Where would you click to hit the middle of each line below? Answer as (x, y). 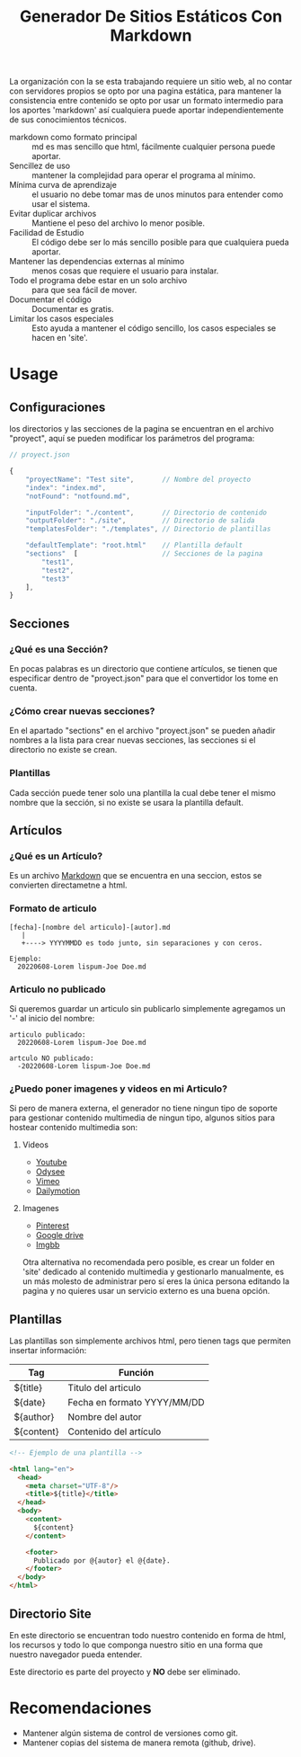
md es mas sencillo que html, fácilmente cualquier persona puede (154, 147)
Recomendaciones (80, 1708)
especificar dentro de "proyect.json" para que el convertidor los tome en (144, 678)
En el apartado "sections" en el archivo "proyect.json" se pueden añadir (142, 731)
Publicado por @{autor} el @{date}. (102, 1561)
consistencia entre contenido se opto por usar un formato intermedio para (146, 101)
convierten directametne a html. (68, 885)
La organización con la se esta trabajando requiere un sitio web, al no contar (151, 82)
